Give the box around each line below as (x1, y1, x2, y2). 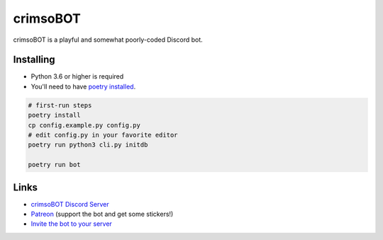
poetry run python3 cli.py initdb (28, 141, 148, 149)
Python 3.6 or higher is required (30, 72, 124, 81)
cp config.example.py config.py (28, 121, 141, 129)
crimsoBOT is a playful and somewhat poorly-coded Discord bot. (13, 35, 204, 44)
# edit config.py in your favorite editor (28, 131, 178, 139)
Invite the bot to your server (30, 219, 113, 228)
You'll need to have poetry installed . (30, 82, 136, 91)
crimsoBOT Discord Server (30, 200, 109, 208)
